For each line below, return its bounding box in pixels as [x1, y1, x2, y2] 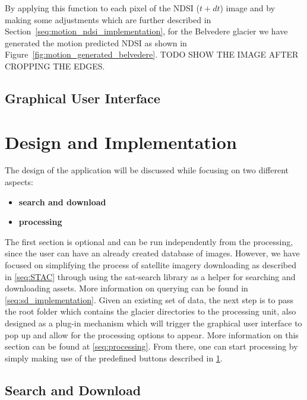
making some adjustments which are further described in [5, 13, 211, 26]
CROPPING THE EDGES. [5, 59, 105, 72]
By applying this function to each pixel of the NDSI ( [5, 2, 200, 14]
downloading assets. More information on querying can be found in [5, 282, 248, 294]
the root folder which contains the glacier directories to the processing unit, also [5, 305, 296, 318]
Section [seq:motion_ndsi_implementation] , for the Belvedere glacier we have [5, 25, 288, 37]
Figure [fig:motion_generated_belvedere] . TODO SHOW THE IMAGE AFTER [5, 48, 299, 61]
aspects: [5, 176, 33, 188]
